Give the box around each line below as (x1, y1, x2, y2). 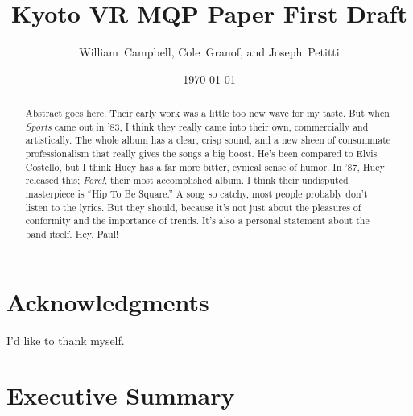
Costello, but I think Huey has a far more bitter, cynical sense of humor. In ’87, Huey (25, 160, 385, 173)
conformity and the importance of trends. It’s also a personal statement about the (25, 214, 370, 227)
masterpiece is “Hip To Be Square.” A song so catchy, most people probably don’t (25, 187, 368, 201)
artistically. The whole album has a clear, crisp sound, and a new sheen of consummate (25, 133, 391, 147)
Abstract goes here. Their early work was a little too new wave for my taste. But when (25, 106, 390, 120)
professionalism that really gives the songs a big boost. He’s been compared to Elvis (25, 147, 378, 160)
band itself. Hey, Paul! (25, 227, 119, 241)
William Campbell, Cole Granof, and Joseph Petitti (79, 44, 340, 60)
